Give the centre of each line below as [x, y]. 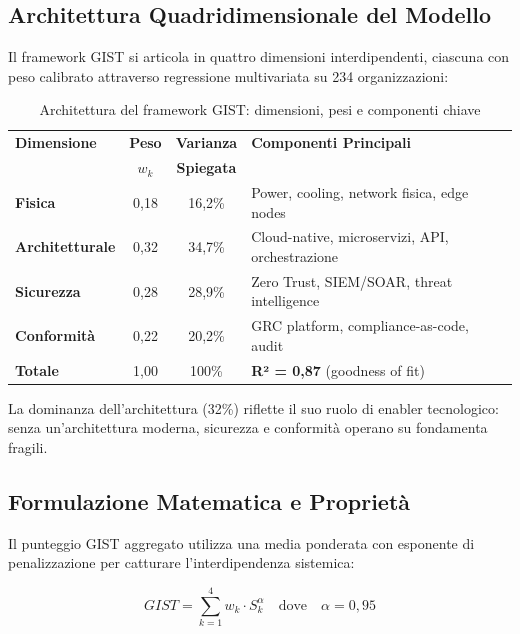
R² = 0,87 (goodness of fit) [338, 369]
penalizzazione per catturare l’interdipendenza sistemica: [181, 562]
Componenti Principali [331, 142]
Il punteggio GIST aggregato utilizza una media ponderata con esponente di [241, 542]
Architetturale [65, 246]
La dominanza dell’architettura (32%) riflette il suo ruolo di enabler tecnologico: [253, 407]
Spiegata [206, 167]
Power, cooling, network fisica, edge [360, 191]
